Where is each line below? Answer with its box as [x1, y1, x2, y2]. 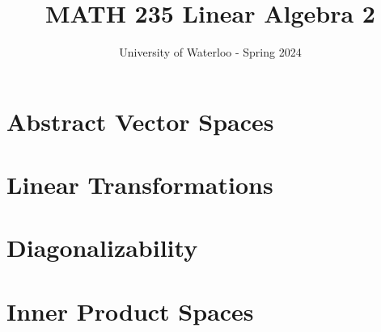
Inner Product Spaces [6, 294, 254, 327]
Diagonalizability [6, 231, 198, 264]
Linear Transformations [6, 168, 273, 201]
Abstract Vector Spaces [6, 104, 274, 137]
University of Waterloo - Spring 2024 [119, 44, 302, 61]
